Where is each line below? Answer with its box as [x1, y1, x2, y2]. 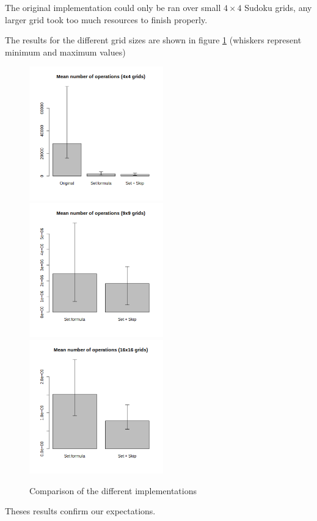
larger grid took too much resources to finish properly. [5, 13, 208, 26]
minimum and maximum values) [5, 45, 126, 58]
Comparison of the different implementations [29, 484, 197, 497]
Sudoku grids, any [244, 1, 312, 13]
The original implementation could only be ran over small [5, 1, 221, 13]
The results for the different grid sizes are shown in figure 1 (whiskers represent [5, 34, 302, 46]
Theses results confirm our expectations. [5, 505, 156, 517]
